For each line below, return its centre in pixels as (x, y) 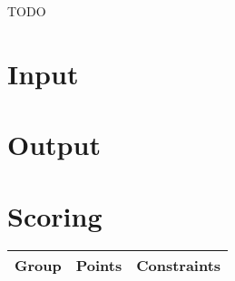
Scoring (55, 215)
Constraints (179, 266)
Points (99, 266)
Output (54, 145)
